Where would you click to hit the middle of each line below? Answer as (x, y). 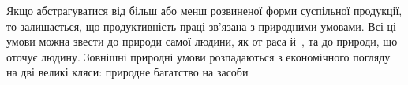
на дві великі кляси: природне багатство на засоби (127, 72)
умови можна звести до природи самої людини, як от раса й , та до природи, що (202, 41)
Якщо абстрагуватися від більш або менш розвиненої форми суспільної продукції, (204, 10)
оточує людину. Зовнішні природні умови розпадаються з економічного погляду (198, 56)
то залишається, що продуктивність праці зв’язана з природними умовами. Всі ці (201, 26)
